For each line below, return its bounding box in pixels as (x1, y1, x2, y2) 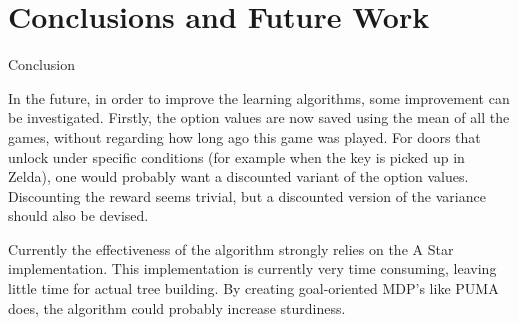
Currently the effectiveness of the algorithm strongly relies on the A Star (8, 238, 454, 259)
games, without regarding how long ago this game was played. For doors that (8, 126, 481, 147)
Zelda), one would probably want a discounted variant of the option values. (8, 166, 469, 187)
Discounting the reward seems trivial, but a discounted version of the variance (8, 185, 486, 206)
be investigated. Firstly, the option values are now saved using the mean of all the (8, 107, 510, 128)
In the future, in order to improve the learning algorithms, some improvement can (8, 87, 510, 108)
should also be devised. (8, 205, 149, 226)
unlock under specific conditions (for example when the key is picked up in (8, 146, 465, 167)
